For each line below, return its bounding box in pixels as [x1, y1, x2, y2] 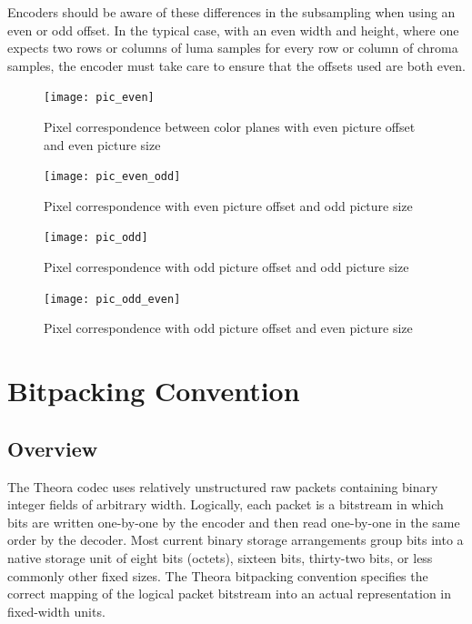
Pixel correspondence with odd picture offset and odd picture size [44, 257, 409, 277]
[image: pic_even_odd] [44, 170, 181, 184]
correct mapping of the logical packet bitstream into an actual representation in [7, 584, 452, 603]
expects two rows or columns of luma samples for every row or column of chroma [7, 38, 458, 57]
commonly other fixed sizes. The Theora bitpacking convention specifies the [7, 566, 428, 585]
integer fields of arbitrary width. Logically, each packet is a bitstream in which [7, 495, 444, 514]
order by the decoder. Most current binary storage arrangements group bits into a [7, 530, 464, 549]
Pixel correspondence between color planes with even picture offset [44, 117, 416, 136]
